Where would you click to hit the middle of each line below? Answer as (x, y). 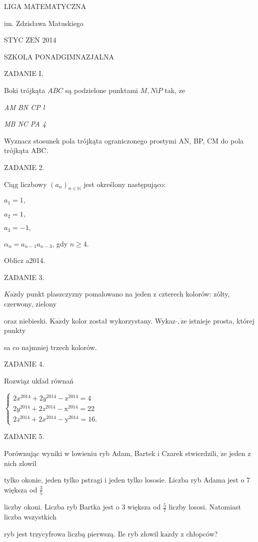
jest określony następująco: (125, 184)
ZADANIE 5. (24, 436)
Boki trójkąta (25, 90)
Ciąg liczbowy (25, 184)
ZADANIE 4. (24, 364)
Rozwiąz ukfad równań (39, 381)
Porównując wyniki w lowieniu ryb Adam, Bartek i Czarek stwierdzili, (111, 453)
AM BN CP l (24, 107)
